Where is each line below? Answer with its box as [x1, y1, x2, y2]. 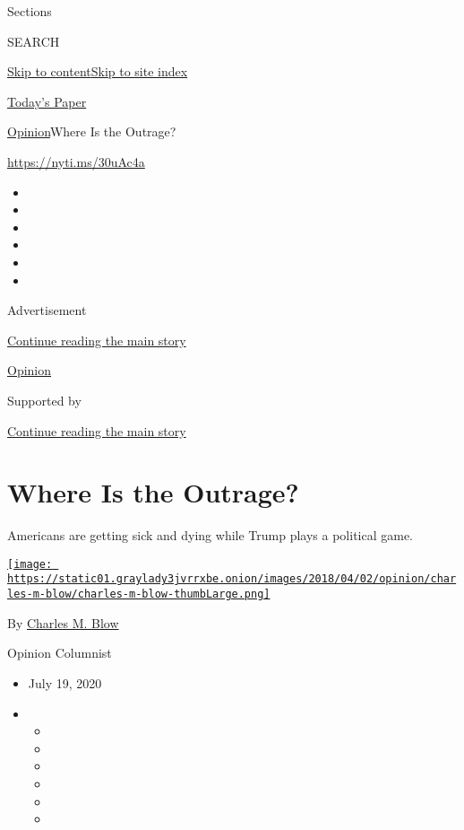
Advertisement [7, 301, 87, 319]
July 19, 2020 [28, 673, 102, 692]
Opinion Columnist [7, 643, 112, 662]
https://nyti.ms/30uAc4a [7, 152, 145, 170]
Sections [7, 2, 52, 20]
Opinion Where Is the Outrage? [7, 122, 176, 141]
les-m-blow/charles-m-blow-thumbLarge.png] [7, 588, 271, 601]
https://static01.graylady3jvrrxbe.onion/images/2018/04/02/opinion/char [7, 572, 457, 586]
